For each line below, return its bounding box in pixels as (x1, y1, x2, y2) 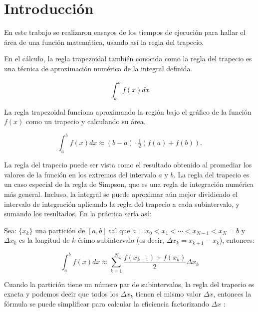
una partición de (35, 225, 85, 235)
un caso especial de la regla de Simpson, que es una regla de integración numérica (4, 179, 254, 189)
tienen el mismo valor (135, 289, 201, 299)
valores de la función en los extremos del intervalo (4, 169, 156, 179)
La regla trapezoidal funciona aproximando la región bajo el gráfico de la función (4, 106, 252, 117)
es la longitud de (19, 235, 70, 245)
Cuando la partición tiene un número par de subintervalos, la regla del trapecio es (4, 279, 255, 289)
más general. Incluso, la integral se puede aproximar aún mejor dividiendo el (4, 189, 238, 199)
